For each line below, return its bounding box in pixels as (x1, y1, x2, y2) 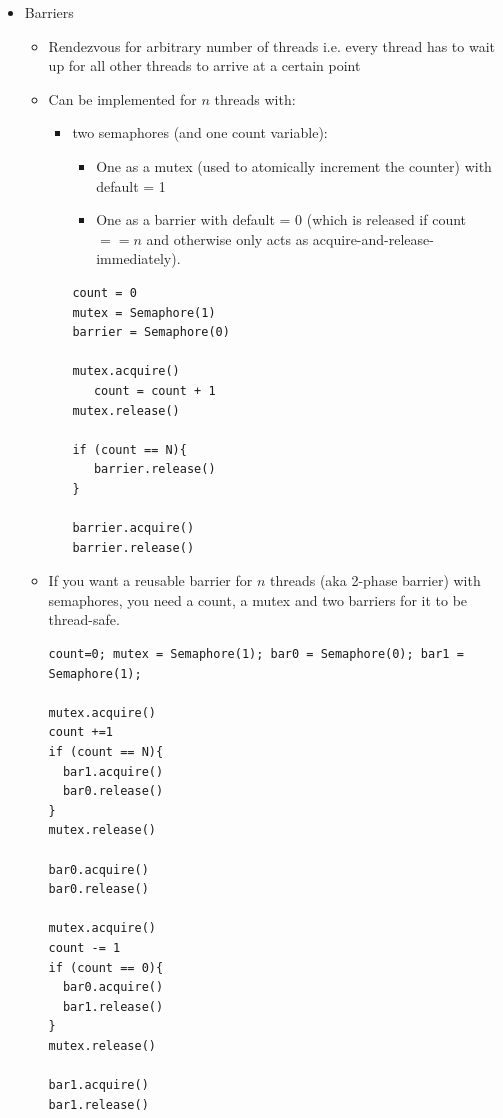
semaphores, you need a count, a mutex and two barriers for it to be (48, 589, 468, 610)
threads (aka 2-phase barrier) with (270, 570, 481, 591)
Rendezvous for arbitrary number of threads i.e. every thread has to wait (48, 35, 496, 56)
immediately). (96, 248, 181, 269)
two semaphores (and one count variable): (72, 122, 328, 143)
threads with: (214, 88, 296, 109)
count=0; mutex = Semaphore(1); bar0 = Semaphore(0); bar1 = (48, 647, 464, 662)
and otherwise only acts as (146, 228, 309, 249)
